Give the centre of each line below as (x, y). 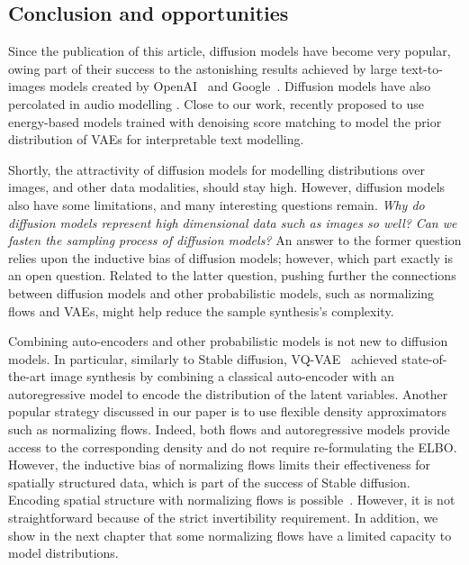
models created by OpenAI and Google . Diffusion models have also (240, 86)
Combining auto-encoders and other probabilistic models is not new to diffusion (228, 341)
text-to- (422, 68)
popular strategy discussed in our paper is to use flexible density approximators (227, 411)
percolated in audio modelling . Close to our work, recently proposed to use (216, 103)
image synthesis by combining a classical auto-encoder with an (222, 376)
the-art (27, 376)
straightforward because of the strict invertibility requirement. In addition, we (223, 518)
